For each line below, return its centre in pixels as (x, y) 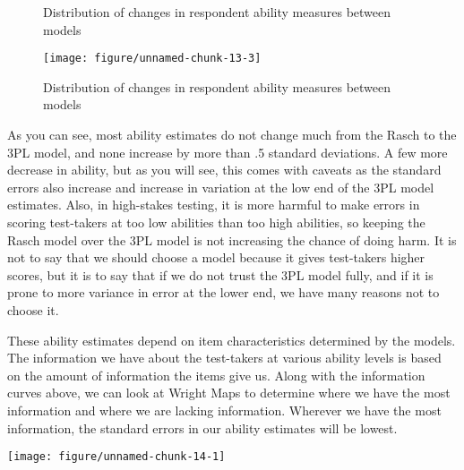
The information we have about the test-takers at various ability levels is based (224, 358)
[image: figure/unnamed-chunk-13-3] (152, 59)
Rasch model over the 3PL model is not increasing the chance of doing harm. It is (232, 239)
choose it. (33, 309)
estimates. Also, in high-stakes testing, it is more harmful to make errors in (214, 205)
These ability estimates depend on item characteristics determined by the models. (232, 340)
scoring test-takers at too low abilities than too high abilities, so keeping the (216, 222)
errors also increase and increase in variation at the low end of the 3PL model (221, 187)
